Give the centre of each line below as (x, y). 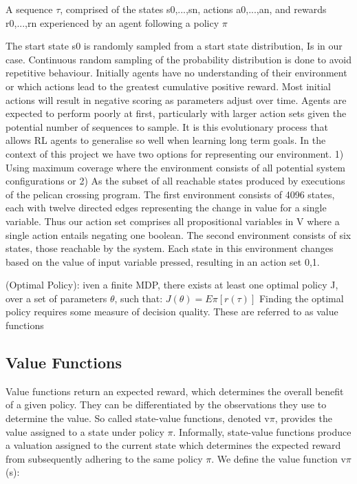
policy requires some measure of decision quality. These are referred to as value (172, 312)
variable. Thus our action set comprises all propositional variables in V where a (173, 221)
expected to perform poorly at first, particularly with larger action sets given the (176, 113)
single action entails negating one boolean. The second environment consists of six (178, 234)
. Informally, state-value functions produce (262, 431)
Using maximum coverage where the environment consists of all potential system (176, 167)
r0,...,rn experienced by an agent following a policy (112, 22)
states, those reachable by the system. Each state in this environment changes (170, 248)
